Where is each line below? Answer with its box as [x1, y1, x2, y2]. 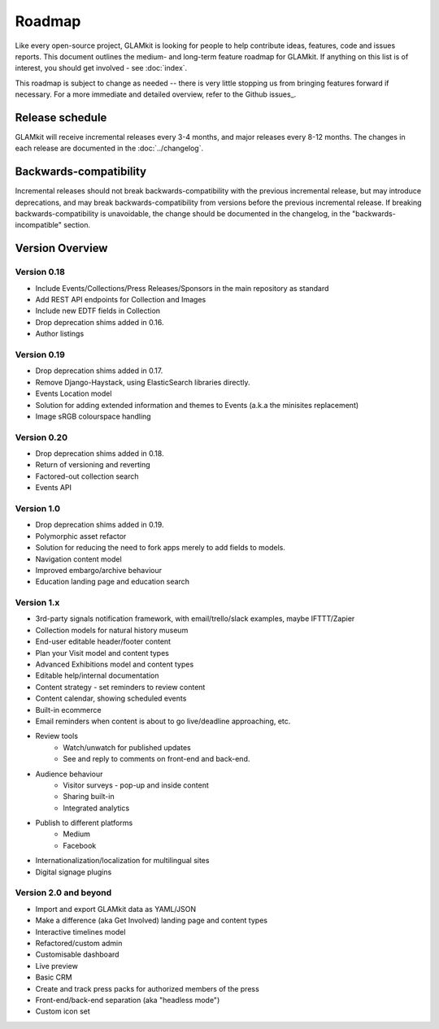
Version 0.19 [15, 349, 65, 360]
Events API [35, 483, 72, 493]
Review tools [35, 732, 79, 741]
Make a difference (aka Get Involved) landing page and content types [35, 915, 268, 926]
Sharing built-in [63, 792, 115, 801]
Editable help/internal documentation [35, 671, 159, 680]
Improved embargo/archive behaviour [35, 565, 163, 575]
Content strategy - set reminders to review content [35, 682, 206, 692]
